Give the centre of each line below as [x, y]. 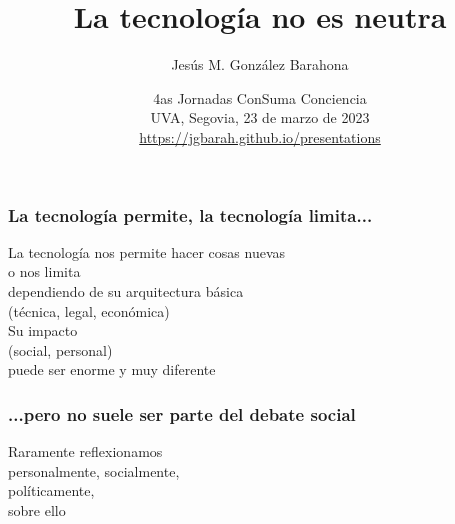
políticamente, [51, 490]
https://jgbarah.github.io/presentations [260, 136]
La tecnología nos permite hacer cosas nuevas [147, 251]
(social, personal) [60, 349]
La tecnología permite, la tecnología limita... [190, 214]
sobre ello [37, 509]
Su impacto [43, 330]
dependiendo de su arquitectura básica [126, 290]
